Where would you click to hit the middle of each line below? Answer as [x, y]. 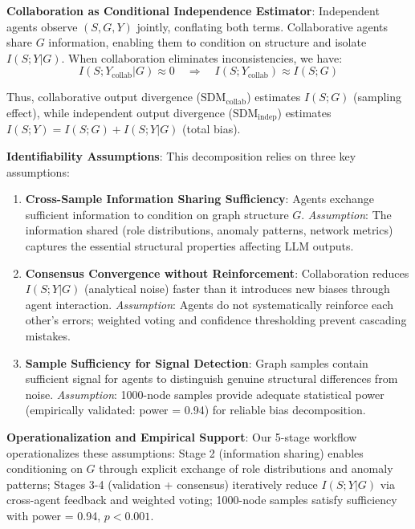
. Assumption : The [346, 214]
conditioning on [45, 468]
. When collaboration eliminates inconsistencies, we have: [202, 57]
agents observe [42, 26]
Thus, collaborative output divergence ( [104, 97]
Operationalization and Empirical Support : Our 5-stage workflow [182, 436]
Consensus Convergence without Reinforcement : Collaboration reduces [217, 273]
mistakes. [48, 335]
